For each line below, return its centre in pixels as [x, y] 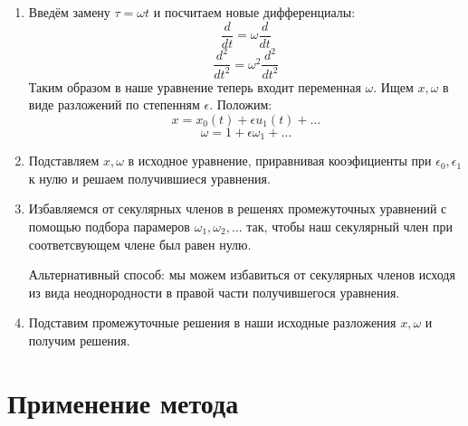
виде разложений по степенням [114, 104]
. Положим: [241, 104]
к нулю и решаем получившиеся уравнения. [149, 178]
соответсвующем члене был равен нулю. [140, 244]
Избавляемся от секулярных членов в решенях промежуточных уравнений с [238, 208]
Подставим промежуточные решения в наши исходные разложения [212, 322]
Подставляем [64, 161]
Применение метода [123, 402]
